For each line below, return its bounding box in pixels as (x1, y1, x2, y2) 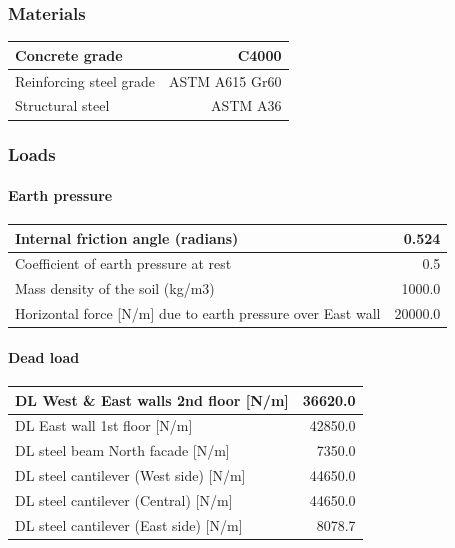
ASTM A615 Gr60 (168, 70, 282, 91)
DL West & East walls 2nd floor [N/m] (15, 389, 289, 410)
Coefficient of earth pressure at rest (15, 253, 232, 274)
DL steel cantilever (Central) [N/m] (15, 489, 233, 510)
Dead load (8, 346, 80, 367)
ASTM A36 (211, 95, 282, 116)
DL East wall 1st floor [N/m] (15, 415, 193, 436)
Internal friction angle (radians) (15, 227, 239, 248)
